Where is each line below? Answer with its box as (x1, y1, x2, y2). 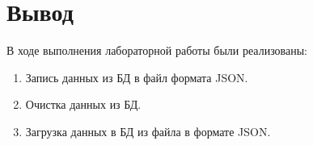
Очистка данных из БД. (25, 96, 142, 113)
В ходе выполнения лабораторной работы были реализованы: (6, 42, 308, 59)
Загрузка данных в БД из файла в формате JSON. (25, 122, 271, 139)
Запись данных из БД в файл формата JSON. (25, 68, 248, 85)
